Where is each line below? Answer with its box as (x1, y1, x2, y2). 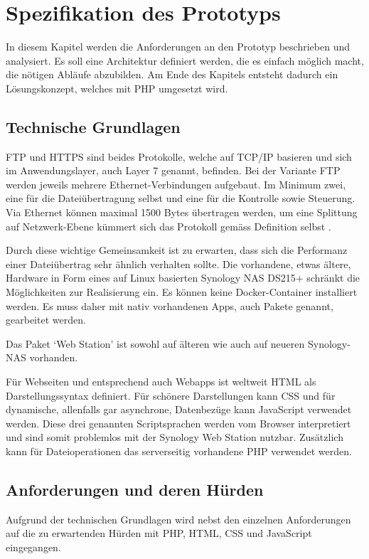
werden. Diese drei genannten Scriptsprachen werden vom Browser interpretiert (6, 415, 351, 430)
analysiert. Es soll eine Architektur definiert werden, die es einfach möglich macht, (6, 53, 364, 68)
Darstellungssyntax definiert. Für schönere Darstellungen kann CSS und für (6, 388, 336, 403)
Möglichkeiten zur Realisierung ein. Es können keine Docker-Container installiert (6, 284, 358, 299)
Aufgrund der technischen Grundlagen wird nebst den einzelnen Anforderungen (6, 511, 351, 526)
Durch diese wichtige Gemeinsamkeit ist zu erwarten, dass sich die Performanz (6, 243, 348, 257)
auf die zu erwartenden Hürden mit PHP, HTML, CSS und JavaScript (6, 526, 312, 541)
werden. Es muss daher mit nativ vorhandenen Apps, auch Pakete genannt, (6, 298, 333, 313)
